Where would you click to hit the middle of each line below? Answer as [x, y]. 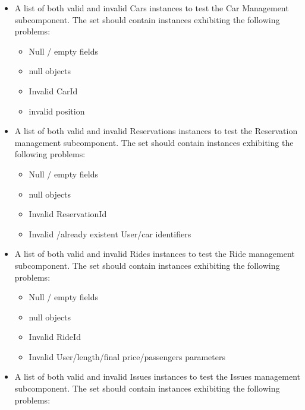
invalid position [57, 111]
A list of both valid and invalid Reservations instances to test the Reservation [156, 131]
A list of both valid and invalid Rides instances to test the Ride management [155, 254]
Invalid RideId [55, 337]
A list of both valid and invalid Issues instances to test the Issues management [158, 376]
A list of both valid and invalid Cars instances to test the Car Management [152, 8]
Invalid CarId [53, 90]
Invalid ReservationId [68, 214]
